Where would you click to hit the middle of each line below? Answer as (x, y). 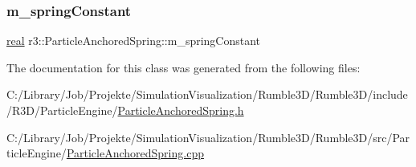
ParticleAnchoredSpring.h (181, 110)
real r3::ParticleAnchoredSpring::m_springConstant (134, 41)
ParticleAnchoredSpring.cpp (135, 153)
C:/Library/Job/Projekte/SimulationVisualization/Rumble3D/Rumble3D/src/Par (208, 137)
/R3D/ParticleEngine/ (62, 110)
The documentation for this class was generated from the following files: (184, 67)
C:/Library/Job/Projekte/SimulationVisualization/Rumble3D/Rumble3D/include (207, 94)
